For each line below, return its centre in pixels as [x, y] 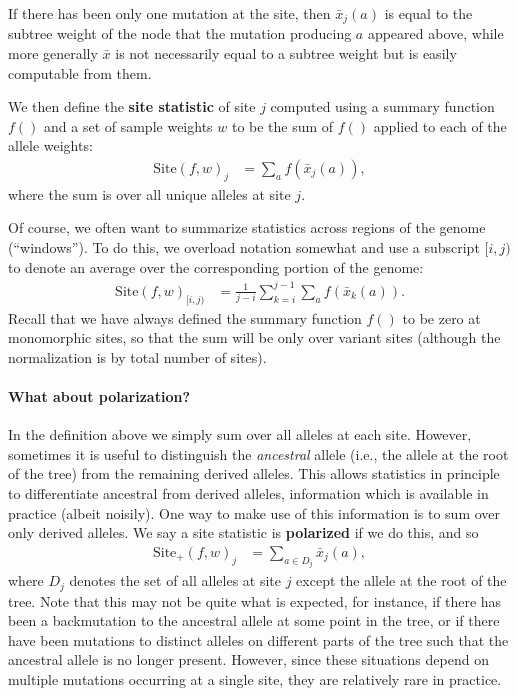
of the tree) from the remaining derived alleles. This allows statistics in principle [254, 473]
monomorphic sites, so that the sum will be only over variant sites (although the [254, 337]
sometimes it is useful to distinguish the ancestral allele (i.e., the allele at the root [258, 453]
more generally [53, 53]
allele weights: [50, 145]
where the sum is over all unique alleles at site [149, 193]
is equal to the [428, 13]
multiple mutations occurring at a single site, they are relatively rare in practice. [255, 678]
